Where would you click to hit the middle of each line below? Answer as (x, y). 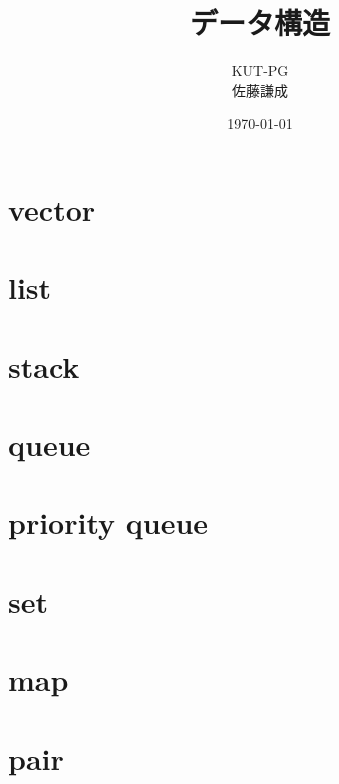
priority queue (108, 522)
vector (52, 208)
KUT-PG (260, 70)
